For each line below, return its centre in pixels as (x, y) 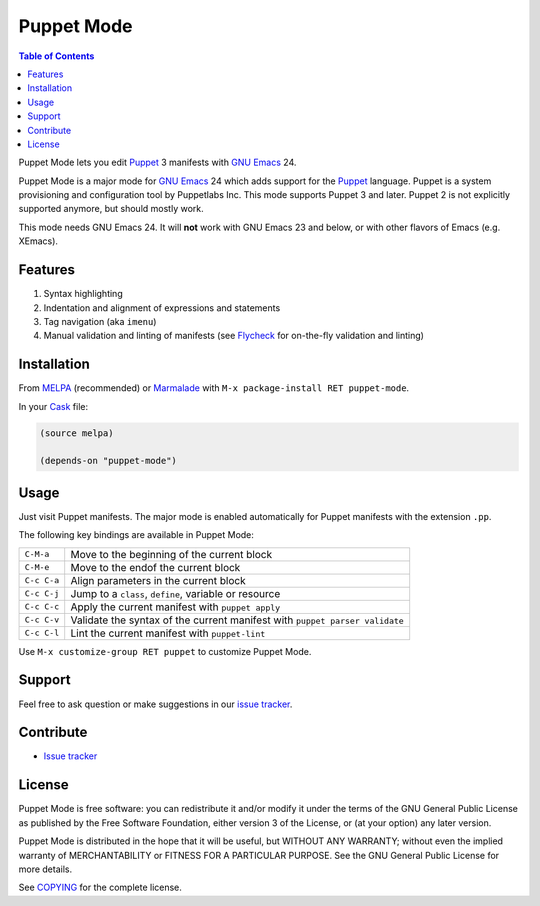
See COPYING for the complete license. (100, 887)
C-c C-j (42, 593)
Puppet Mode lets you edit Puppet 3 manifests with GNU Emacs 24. (157, 162)
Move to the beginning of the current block (171, 554)
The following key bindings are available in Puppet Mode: (136, 535)
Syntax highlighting (83, 294)
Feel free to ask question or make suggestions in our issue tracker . (155, 704)
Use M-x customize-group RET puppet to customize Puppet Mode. (165, 651)
